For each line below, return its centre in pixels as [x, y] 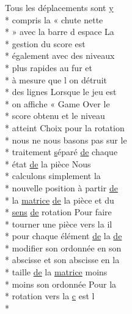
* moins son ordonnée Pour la [61, 284]
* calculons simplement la [53, 176]
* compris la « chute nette [54, 19]
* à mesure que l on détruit [56, 79]
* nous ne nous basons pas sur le [66, 140]
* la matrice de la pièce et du [60, 200]
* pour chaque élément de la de [64, 236]
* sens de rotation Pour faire [58, 212]
